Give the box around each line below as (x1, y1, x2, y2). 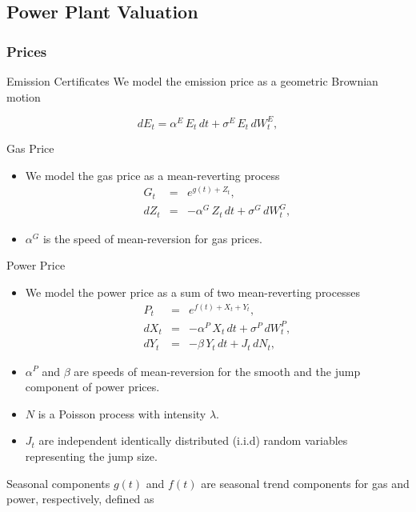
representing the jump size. (25, 447, 158, 464)
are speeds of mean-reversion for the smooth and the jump (74, 362, 361, 379)
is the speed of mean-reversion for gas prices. (42, 230, 262, 246)
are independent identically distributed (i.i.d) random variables (38, 432, 348, 449)
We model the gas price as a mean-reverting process (25, 166, 280, 183)
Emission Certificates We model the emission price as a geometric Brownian (6, 73, 378, 89)
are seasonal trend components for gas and (201, 474, 410, 491)
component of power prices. (25, 378, 160, 395)
